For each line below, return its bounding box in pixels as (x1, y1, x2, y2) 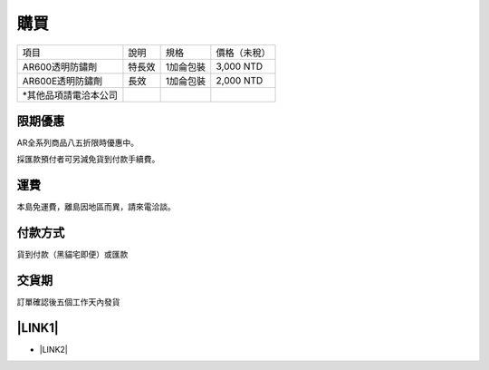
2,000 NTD (216, 73, 264, 86)
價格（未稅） (216, 46, 271, 59)
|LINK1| (16, 320, 59, 336)
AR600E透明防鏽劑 (22, 74, 103, 87)
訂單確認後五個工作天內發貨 (16, 297, 120, 307)
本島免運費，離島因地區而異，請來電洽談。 (16, 201, 176, 212)
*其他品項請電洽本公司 (22, 89, 118, 102)
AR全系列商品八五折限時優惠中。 (16, 137, 139, 149)
